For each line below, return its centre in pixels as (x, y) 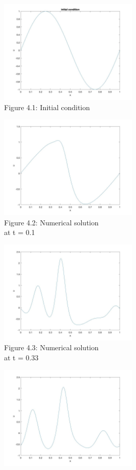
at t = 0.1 (20, 232)
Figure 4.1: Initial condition (47, 107)
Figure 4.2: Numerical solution (52, 222)
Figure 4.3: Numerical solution (52, 347)
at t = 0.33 (21, 358)
